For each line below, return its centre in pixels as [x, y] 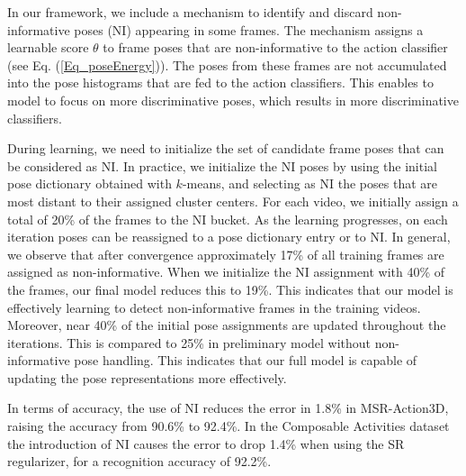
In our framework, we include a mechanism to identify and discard [190, 12]
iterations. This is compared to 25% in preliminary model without [189, 342]
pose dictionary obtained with [90, 183]
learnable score [48, 47]
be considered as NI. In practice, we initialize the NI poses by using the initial [222, 165]
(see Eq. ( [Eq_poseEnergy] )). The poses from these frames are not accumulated [227, 64]
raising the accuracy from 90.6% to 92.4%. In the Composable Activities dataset [229, 426]
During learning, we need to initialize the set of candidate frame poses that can [226, 148]
